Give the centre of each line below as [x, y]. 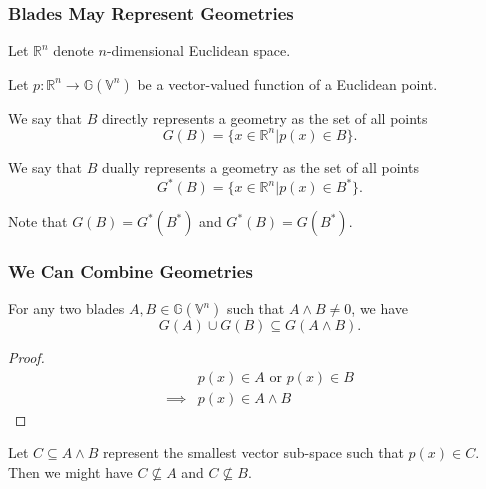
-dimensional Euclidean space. [198, 50]
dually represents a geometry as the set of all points [260, 166]
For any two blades [66, 308]
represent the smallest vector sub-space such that [253, 452]
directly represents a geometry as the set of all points [264, 117]
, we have [380, 308]
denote [73, 50]
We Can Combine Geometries [130, 270]
